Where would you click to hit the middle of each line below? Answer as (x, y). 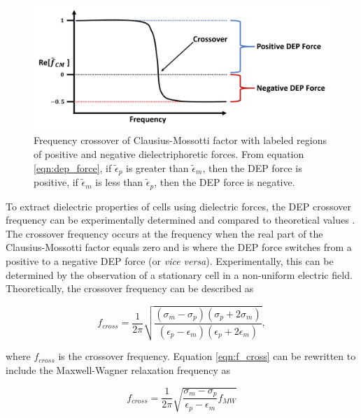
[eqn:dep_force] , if (73, 167)
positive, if (56, 182)
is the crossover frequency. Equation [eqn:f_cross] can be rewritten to (207, 356)
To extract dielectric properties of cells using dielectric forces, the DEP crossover (179, 206)
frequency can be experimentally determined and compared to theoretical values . (180, 220)
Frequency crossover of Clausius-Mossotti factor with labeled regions (180, 140)
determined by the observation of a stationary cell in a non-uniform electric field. (179, 274)
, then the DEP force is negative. (225, 182)
